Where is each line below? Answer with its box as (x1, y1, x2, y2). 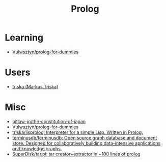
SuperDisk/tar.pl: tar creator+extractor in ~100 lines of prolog (12, 151, 141, 157)
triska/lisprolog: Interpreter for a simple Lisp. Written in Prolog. (12, 129, 143, 135)
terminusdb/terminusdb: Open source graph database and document (12, 134, 157, 141)
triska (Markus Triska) (12, 83, 59, 89)
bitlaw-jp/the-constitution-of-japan (12, 118, 86, 124)
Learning (5, 32, 44, 43)
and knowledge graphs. (12, 145, 62, 151)
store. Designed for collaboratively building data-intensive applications (12, 140, 161, 146)
